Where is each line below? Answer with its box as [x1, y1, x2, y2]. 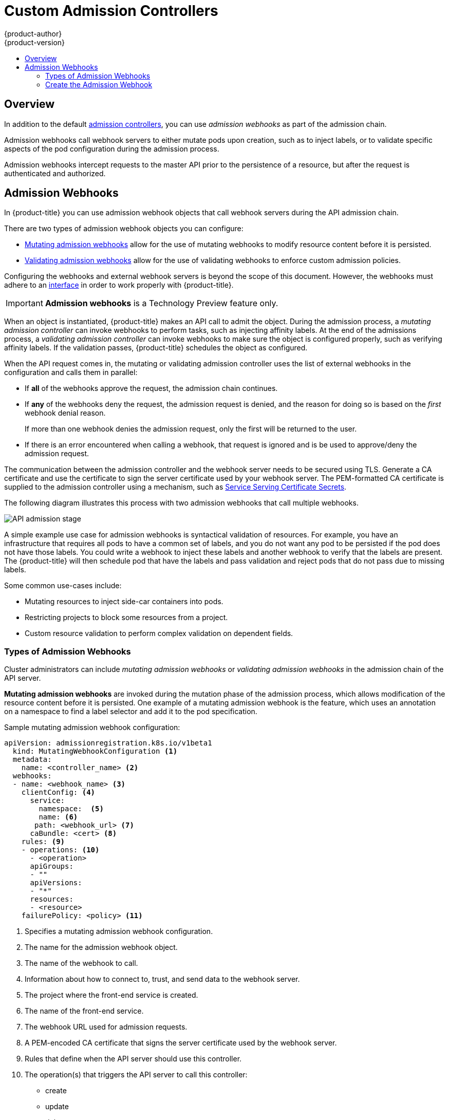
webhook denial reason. [25, 408, 106, 418]
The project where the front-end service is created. [25, 991, 198, 1000]
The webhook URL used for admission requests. [25, 1022, 188, 1032]
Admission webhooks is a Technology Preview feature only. [45, 298, 278, 309]
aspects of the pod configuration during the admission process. [4, 144, 219, 153]
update [45, 1102, 69, 1111]
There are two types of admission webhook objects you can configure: [4, 224, 244, 233]
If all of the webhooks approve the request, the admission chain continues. [25, 384, 278, 393]
